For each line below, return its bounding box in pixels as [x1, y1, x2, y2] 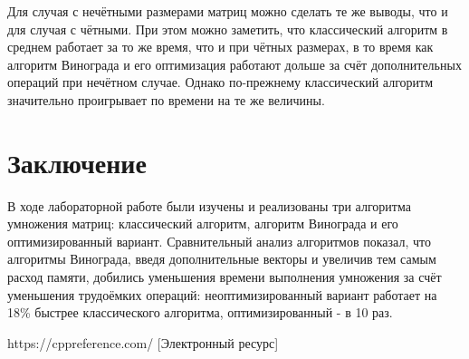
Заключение [7, 143, 147, 180]
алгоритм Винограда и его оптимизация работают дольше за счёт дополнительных [7, 54, 462, 73]
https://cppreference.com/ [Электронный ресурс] [7, 333, 279, 352]
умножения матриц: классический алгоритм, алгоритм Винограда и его [7, 214, 398, 233]
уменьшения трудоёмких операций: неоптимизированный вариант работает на [7, 285, 437, 304]
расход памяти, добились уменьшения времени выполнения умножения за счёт [7, 267, 442, 286]
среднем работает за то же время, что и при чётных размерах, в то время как [7, 37, 434, 56]
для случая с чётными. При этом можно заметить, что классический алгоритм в [7, 19, 448, 38]
